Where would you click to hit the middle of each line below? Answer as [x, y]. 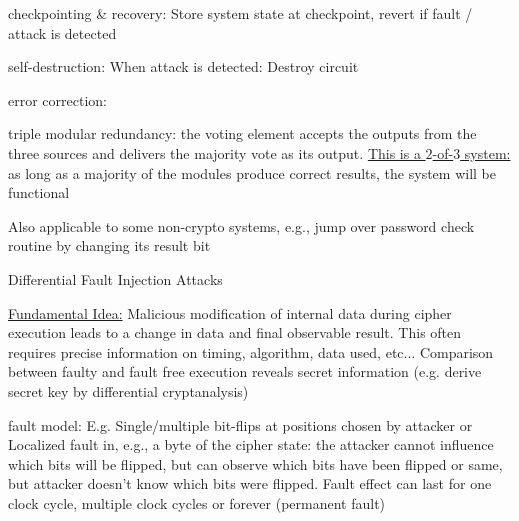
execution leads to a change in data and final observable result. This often [235, 332]
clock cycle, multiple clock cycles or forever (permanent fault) [197, 502]
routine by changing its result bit [109, 245]
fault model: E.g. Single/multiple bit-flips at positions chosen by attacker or [240, 424]
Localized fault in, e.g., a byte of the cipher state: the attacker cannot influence [251, 444]
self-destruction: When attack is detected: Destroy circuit [183, 66]
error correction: [57, 99]
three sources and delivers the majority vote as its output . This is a [214, 152]
